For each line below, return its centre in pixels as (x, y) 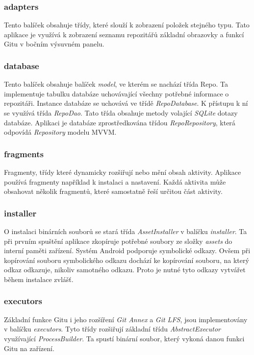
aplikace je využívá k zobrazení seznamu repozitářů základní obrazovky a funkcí (124, 34)
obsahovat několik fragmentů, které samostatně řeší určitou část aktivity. (113, 191)
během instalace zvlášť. (39, 279)
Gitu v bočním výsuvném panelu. (54, 44)
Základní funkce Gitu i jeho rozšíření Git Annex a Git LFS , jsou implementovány (126, 319)
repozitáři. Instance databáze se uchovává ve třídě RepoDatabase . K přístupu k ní (126, 103)
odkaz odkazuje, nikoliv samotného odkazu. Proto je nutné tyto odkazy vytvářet (125, 270)
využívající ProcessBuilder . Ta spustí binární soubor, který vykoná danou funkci (124, 338)
